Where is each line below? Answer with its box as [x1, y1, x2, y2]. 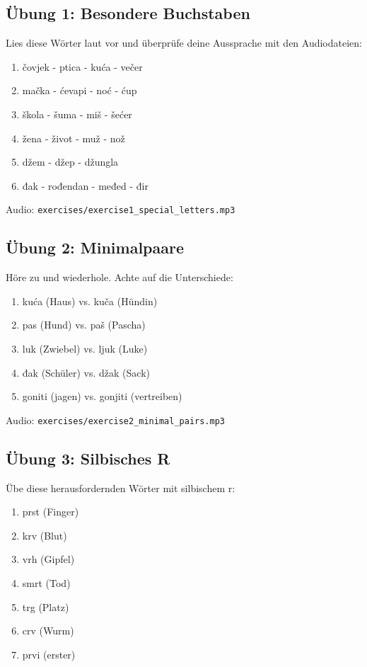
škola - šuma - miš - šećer [22, 106, 132, 121]
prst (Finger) [22, 504, 79, 519]
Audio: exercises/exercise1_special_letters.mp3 [6, 202, 235, 217]
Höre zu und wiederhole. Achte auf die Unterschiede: [6, 270, 233, 285]
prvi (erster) [22, 646, 76, 661]
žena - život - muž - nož [22, 130, 125, 145]
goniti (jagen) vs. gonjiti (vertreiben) [22, 389, 182, 404]
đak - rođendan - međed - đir [22, 178, 148, 193]
